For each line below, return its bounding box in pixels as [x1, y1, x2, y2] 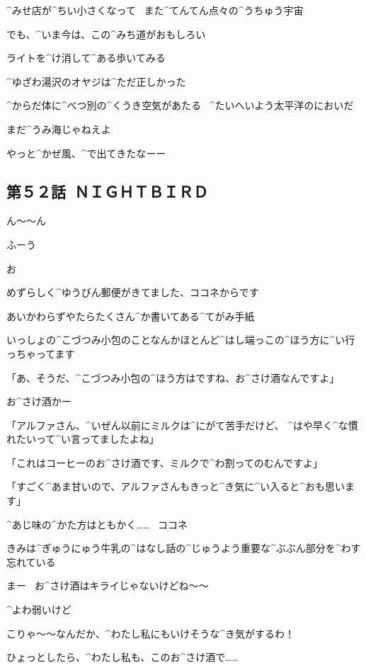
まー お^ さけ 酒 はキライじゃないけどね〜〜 [6, 578, 209, 593]
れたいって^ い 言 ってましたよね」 [6, 431, 159, 446]
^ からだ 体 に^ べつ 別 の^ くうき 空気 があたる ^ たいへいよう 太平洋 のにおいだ [6, 98, 354, 113]
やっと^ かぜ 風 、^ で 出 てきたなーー [6, 145, 166, 160]
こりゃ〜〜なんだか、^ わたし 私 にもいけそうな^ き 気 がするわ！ [6, 625, 295, 640]
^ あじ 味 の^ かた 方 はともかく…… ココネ [6, 516, 188, 531]
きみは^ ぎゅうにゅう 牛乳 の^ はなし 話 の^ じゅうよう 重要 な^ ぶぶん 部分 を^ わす [6, 540, 361, 555]
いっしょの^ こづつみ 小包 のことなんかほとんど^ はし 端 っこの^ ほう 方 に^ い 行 [6, 332, 355, 347]
